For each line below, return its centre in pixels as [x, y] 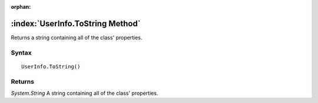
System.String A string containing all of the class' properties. [85, 93]
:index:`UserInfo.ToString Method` [76, 23]
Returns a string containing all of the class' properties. [77, 37]
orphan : [21, 7]
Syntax [21, 53]
